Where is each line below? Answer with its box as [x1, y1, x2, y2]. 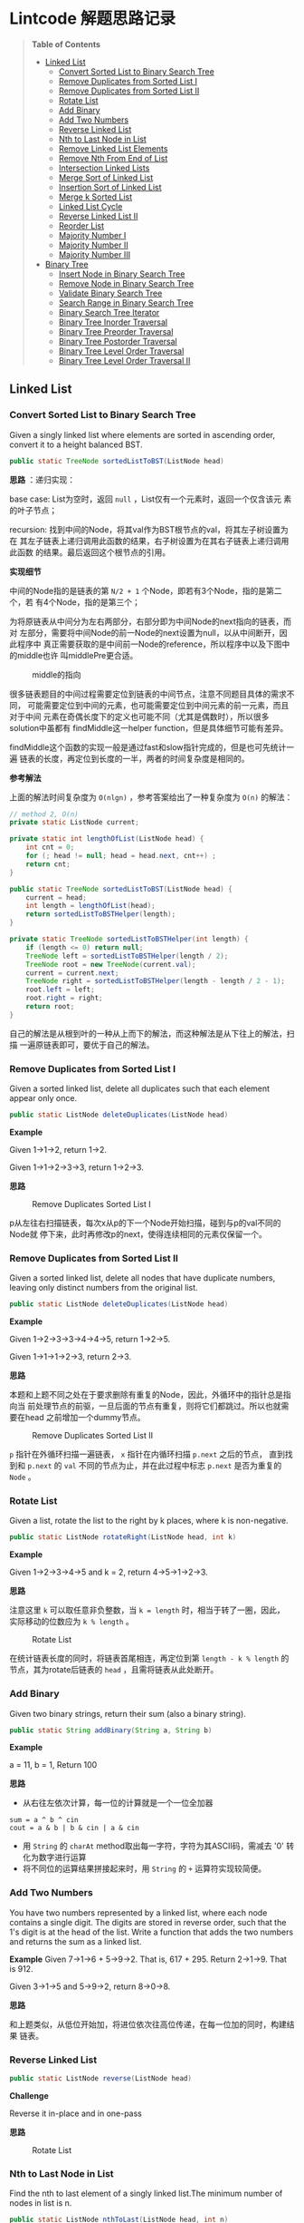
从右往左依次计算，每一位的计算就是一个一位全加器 [22, 1798, 214, 1809]
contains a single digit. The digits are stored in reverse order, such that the [9, 1916, 287, 1927]
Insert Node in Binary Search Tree [58, 268, 185, 279]
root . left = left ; [25, 985, 95, 994]
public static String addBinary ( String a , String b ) [9, 1725, 213, 1735]
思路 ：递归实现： [9, 473, 75, 485]
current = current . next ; [25, 968, 119, 978]
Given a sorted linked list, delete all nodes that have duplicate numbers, [9, 1272, 276, 1283]
